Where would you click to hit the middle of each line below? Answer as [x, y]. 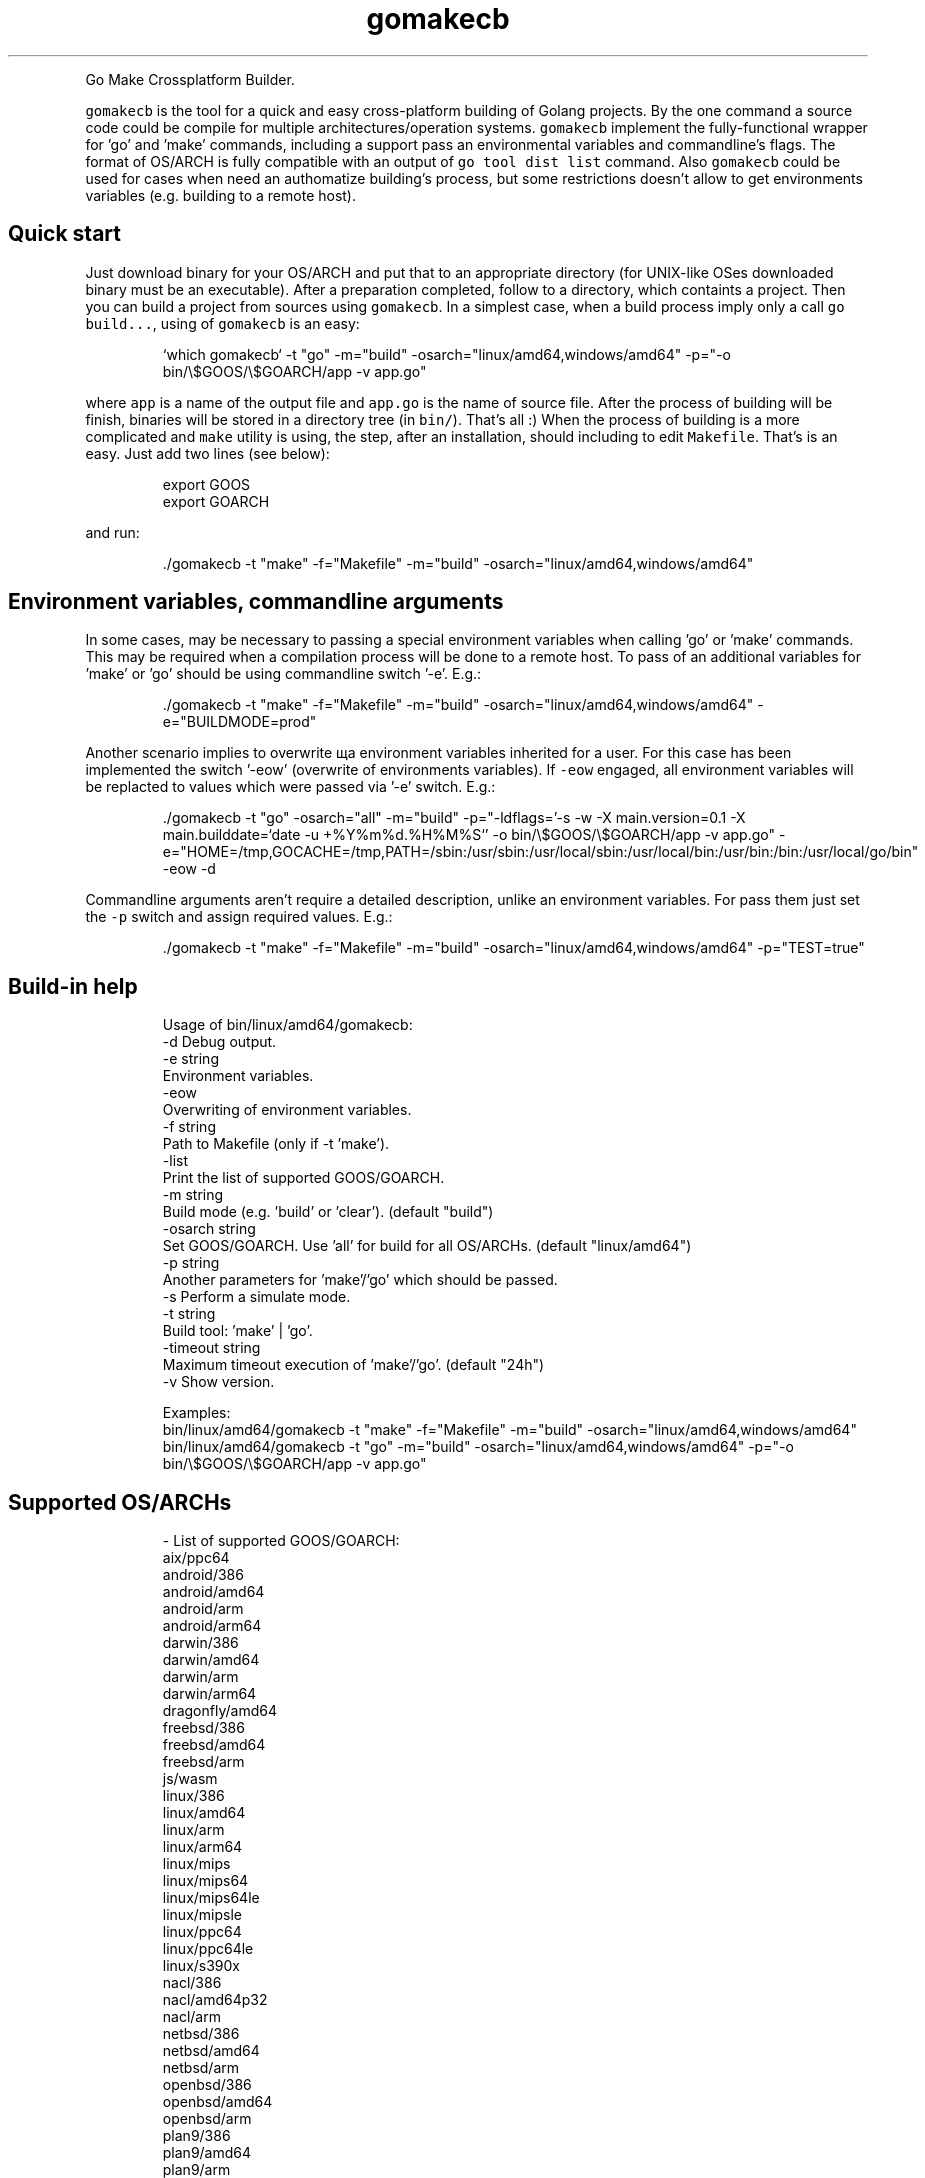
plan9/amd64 [207, 2153]
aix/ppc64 [196, 1558]
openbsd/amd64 [217, 2102]
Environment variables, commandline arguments [256, 602]
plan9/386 [196, 2136]
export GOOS [206, 484]
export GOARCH [216, 501]
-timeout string [211, 1348]
